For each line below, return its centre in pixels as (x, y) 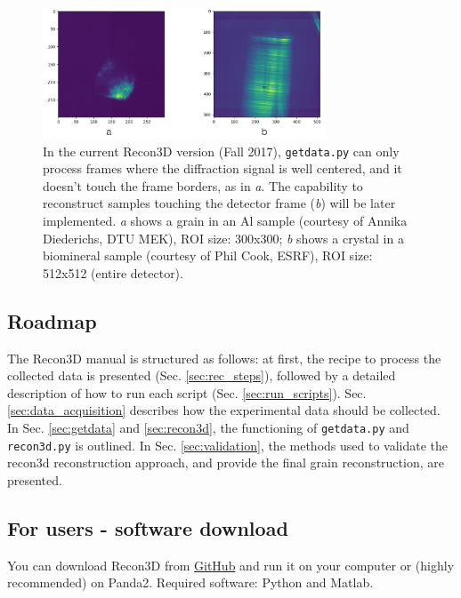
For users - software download (148, 527)
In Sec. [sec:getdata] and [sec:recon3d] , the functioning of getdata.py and (208, 427)
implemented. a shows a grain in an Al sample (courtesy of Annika (225, 220)
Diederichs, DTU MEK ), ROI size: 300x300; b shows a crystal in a (223, 238)
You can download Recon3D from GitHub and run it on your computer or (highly (231, 565)
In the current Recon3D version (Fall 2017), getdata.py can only (221, 151)
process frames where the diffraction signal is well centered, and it (222, 168)
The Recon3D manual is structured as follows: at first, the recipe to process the (224, 358)
